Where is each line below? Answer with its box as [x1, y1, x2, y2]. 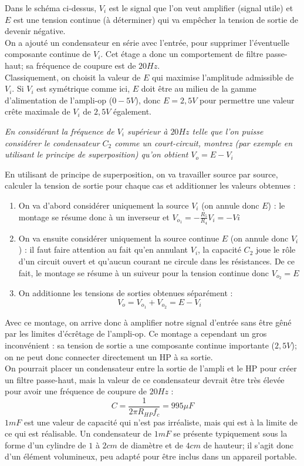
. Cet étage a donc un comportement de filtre [100, 48, 264, 60]
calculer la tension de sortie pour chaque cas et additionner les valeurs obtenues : [5, 179, 296, 192]
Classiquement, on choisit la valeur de [5, 71, 141, 83]
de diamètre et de [120, 438, 183, 451]
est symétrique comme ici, [36, 82, 130, 95]
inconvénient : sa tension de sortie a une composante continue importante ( [5, 339, 275, 351]
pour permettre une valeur [200, 93, 295, 106]
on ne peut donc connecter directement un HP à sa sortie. [5, 350, 213, 363]
